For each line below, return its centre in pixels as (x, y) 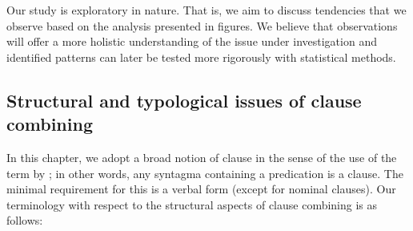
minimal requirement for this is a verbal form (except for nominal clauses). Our (201, 189)
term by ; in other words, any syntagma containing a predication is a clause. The (205, 173)
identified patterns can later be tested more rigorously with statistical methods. (201, 57)
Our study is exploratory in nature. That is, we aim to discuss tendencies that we (206, 10)
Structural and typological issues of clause (184, 100)
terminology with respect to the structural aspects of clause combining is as (192, 204)
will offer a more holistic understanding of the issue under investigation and (192, 41)
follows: (25, 220)
